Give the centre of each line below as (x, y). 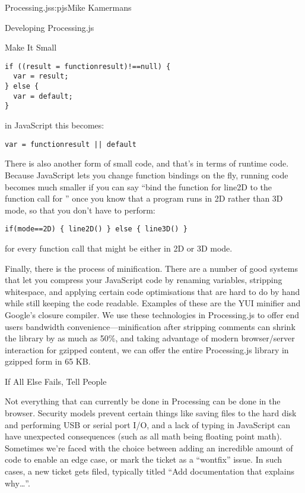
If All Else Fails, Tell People (56, 381)
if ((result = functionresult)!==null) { (88, 66)
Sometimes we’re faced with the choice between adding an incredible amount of (149, 448)
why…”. (18, 483)
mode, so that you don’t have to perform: (80, 210)
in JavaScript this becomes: (55, 125)
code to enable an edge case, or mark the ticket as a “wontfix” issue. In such (144, 459)
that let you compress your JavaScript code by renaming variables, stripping (144, 280)
